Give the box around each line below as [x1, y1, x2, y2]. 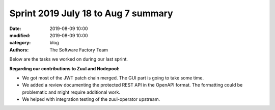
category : [9, 40, 31, 46]
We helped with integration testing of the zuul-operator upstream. [22, 96, 160, 102]
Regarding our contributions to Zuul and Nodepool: [9, 65, 120, 71]
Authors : [9, 46, 29, 53]
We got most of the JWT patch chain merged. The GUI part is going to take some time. [22, 74, 204, 81]
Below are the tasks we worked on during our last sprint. [9, 56, 128, 62]
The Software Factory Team [49, 46, 108, 53]
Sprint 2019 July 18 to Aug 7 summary [9, 8, 173, 19]
